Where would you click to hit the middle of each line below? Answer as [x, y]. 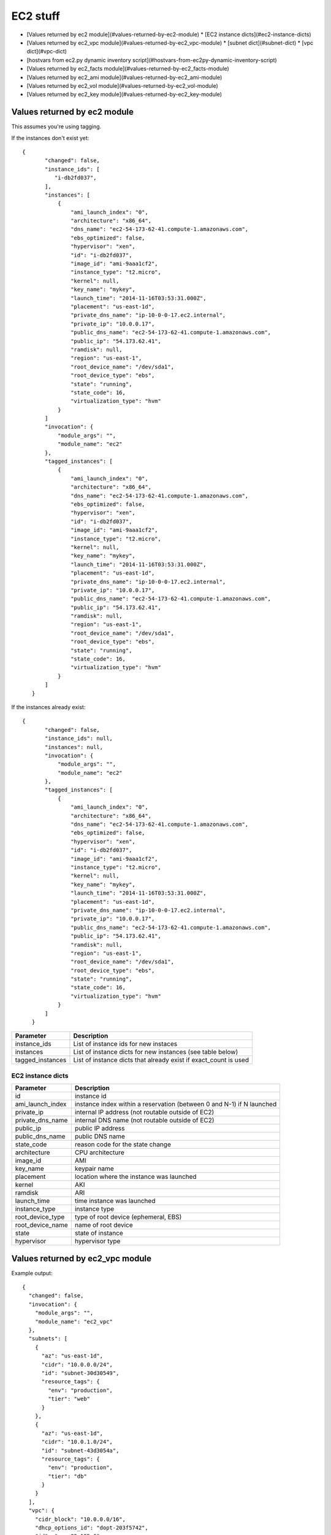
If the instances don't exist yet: [50, 138]
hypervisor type [97, 1242]
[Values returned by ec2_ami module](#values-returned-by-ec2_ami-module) [124, 77]
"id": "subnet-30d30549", [80, 1373]
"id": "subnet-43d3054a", [80, 1450]
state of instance [99, 1233]
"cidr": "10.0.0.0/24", [77, 1364]
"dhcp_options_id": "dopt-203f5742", [91, 1528]
